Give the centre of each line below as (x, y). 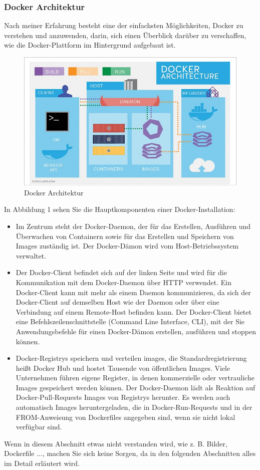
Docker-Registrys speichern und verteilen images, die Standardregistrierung (131, 358)
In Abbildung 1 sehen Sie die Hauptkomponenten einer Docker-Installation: (120, 209)
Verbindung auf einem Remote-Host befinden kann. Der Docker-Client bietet (134, 311)
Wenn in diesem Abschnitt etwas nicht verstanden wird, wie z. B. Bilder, (116, 443)
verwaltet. (31, 255)
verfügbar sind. (39, 427)
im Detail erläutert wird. (42, 463)
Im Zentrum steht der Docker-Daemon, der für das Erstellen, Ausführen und (133, 226)
